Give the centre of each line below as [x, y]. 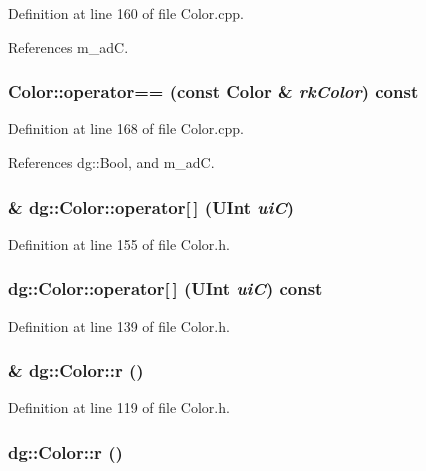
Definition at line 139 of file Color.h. [119, 325]
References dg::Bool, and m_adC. [111, 162]
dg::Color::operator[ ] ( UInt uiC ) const [165, 288]
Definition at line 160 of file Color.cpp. [126, 13]
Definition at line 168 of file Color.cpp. [126, 128]
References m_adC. [68, 46]
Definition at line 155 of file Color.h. [119, 243]
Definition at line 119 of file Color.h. [119, 407]
